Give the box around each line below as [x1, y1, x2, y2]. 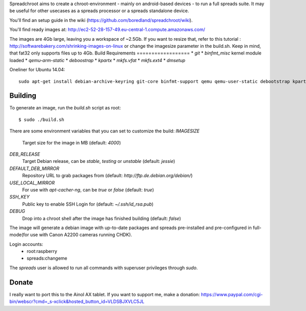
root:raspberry [27, 248, 58, 255]
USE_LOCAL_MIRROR [9, 180, 55, 186]
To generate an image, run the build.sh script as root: [9, 105, 121, 111]
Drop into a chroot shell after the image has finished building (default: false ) [22, 215, 181, 221]
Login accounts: [9, 241, 43, 247]
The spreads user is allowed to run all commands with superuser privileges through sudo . [9, 265, 198, 271]
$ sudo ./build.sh [18, 117, 65, 122]
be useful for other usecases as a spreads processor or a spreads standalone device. [9, 8, 189, 14]
